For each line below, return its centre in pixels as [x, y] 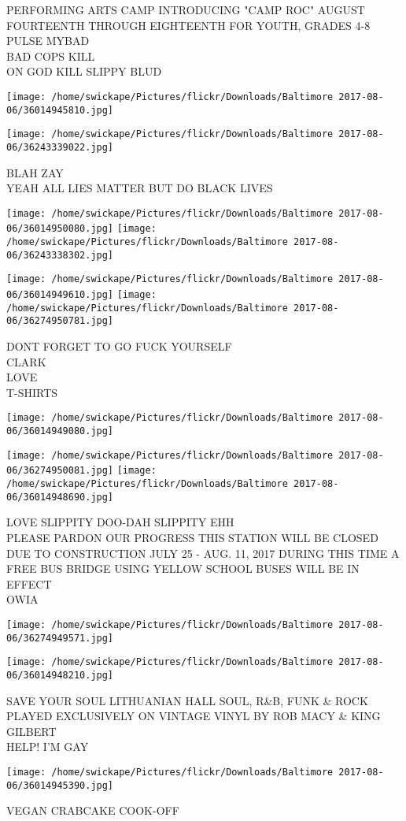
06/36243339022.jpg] [60, 147]
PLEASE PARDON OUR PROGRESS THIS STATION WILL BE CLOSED [192, 537]
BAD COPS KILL [51, 56]
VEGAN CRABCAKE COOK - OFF [93, 810]
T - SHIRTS [32, 392]
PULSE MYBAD [48, 41]
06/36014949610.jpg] [60, 295]
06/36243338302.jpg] [60, 255]
